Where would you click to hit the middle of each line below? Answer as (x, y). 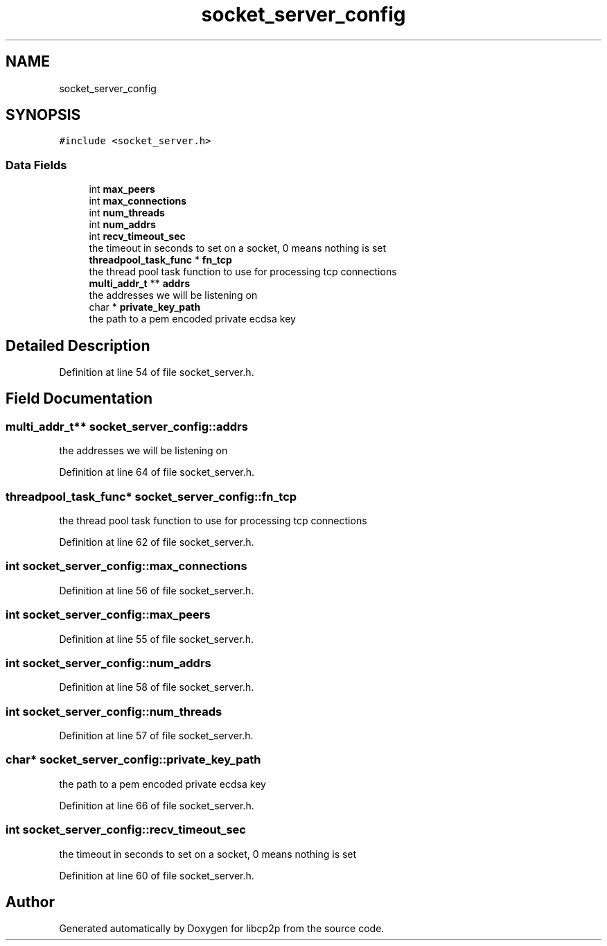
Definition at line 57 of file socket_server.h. (156, 736)
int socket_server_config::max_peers (108, 615)
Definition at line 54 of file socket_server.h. (157, 372)
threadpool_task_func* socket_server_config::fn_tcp (151, 496)
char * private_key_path (145, 307)
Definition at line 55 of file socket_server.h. (156, 639)
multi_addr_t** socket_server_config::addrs (127, 426)
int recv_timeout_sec (137, 237)
